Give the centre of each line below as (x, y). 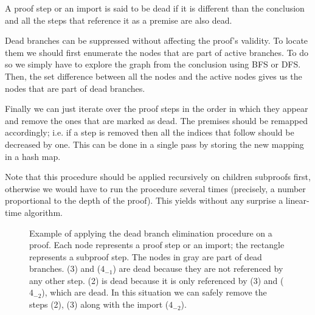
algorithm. (43, 212)
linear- (297, 200)
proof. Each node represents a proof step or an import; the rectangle (157, 245)
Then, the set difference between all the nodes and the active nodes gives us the (154, 76)
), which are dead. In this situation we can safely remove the (154, 292)
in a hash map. (33, 156)
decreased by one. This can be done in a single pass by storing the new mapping (154, 144)
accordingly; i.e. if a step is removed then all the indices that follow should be (150, 132)
